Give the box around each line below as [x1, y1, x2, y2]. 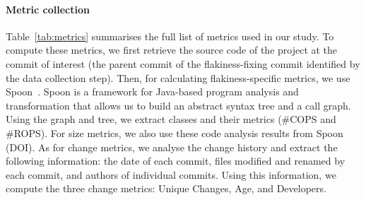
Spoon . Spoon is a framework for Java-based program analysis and [6, 84, 299, 99]
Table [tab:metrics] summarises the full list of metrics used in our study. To [6, 28, 334, 43]
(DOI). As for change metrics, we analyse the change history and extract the [6, 139, 338, 154]
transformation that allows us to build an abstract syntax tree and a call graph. [6, 98, 351, 112]
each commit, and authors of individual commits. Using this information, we [6, 167, 336, 182]
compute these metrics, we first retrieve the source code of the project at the [6, 42, 338, 57]
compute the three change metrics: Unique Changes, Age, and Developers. [6, 181, 326, 196]
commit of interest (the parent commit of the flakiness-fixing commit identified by [6, 56, 360, 71]
